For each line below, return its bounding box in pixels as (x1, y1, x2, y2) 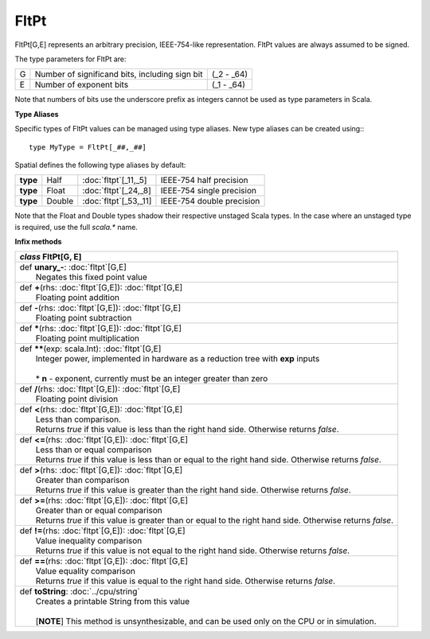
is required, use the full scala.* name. (14, 222, 139, 232)
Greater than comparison (35, 474, 130, 485)
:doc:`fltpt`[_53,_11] (82, 196, 152, 207)
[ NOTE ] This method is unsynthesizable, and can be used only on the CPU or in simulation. (35, 616, 377, 627)
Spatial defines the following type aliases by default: (14, 160, 186, 169)
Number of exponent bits (34, 80, 129, 91)
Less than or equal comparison (35, 444, 152, 455)
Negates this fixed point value (35, 271, 147, 282)
